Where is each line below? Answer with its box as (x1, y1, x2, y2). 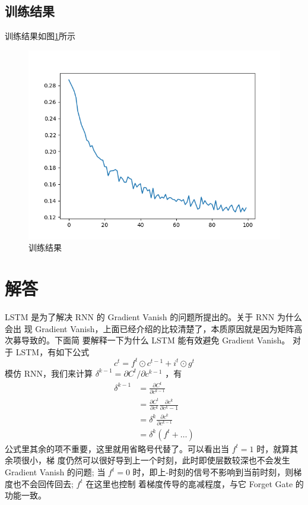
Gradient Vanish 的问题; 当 (5, 466, 106, 478)
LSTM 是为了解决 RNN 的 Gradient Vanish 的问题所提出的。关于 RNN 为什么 (5, 311, 302, 323)
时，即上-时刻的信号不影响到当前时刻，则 (132, 466, 294, 478)
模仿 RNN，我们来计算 (5, 367, 93, 379)
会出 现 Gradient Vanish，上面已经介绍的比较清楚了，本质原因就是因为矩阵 (5, 322, 294, 334)
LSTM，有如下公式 (15, 345, 90, 358)
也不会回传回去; (12, 477, 74, 490)
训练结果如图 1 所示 (5, 30, 75, 42)
